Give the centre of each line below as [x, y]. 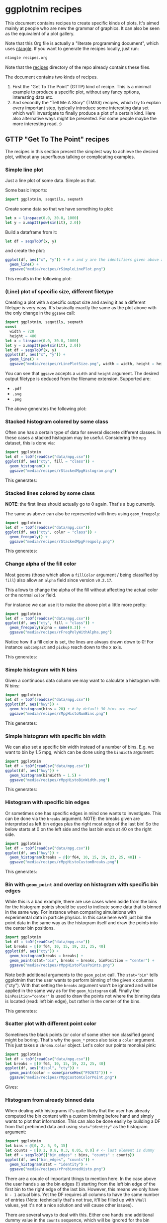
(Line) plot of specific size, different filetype [59, 291]
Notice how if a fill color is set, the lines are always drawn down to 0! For [80, 642]
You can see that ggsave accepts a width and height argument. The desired [82, 374]
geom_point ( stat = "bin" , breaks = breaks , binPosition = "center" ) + [82, 960]
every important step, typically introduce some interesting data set [81, 108]
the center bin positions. [30, 928]
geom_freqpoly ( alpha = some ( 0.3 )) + [47, 628]
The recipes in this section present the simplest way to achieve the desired [82, 151]
